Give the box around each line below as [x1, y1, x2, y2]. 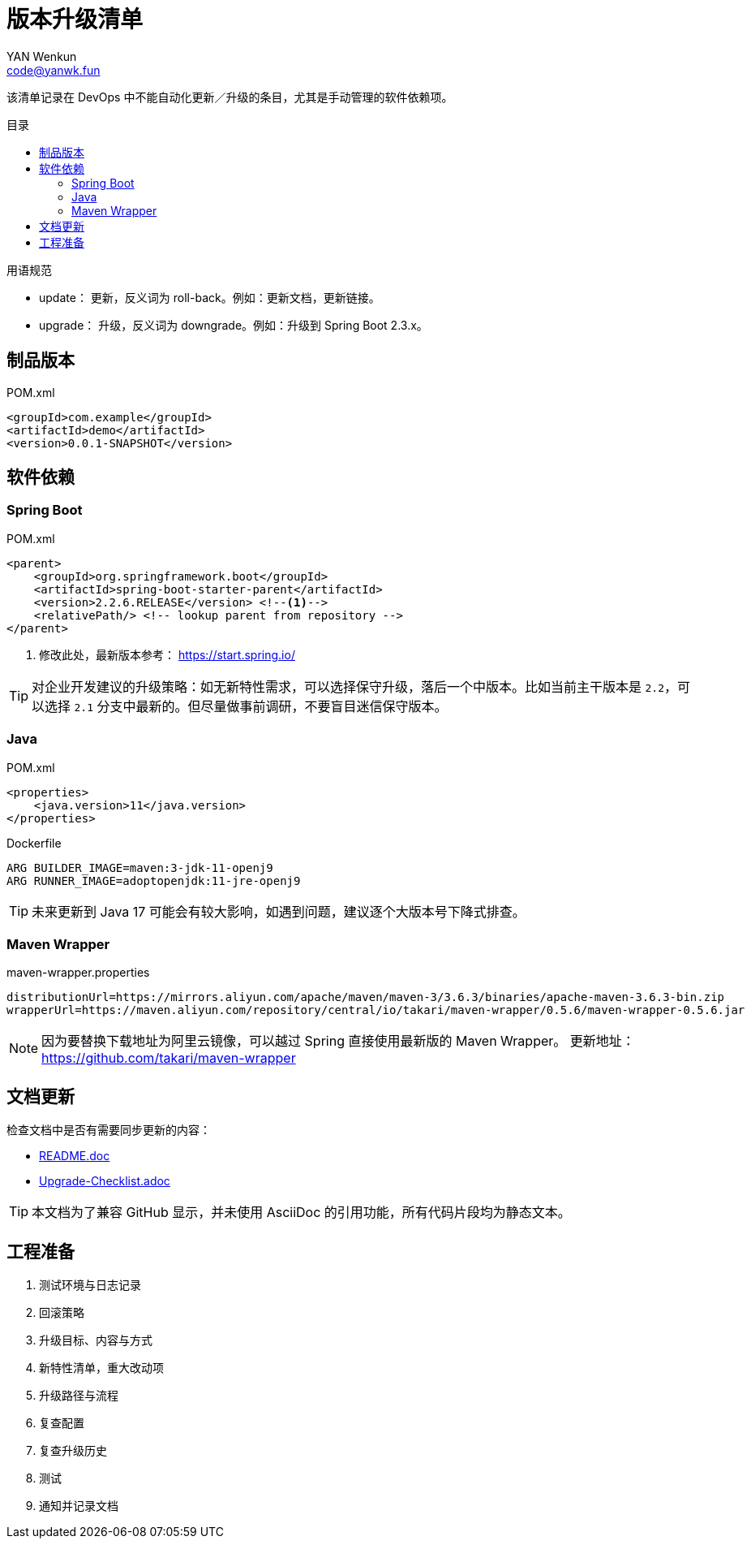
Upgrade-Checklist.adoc [39, 1174, 170, 1189]
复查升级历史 [39, 1444, 107, 1457]
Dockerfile [6, 835, 62, 850]
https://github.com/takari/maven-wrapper [41, 1050, 296, 1067]
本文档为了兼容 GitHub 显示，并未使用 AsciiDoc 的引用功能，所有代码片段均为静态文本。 [32, 1204, 571, 1221]
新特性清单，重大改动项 [39, 1361, 164, 1375]
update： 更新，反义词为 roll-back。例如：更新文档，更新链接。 [39, 290, 380, 304]
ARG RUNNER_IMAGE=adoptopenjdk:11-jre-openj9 [6, 874, 301, 887]
